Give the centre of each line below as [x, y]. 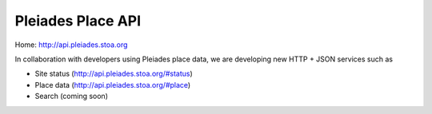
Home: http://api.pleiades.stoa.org [71, 45]
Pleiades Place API [78, 21]
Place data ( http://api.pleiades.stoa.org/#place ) [113, 85]
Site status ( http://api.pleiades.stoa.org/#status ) [114, 74]
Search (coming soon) [71, 96]
